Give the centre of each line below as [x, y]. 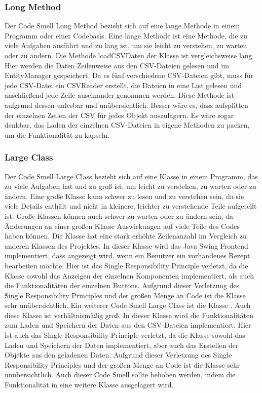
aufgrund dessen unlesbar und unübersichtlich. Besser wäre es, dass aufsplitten [126, 105]
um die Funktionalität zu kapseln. [57, 134]
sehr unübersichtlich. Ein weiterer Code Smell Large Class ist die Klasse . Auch [128, 305]
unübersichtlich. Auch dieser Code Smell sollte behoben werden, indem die [120, 375]
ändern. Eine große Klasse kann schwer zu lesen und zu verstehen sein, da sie [124, 196]
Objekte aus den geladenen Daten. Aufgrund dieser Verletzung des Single [118, 355]
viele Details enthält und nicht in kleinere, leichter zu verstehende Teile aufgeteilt [131, 206]
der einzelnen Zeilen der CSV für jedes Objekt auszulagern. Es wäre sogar [119, 115]
